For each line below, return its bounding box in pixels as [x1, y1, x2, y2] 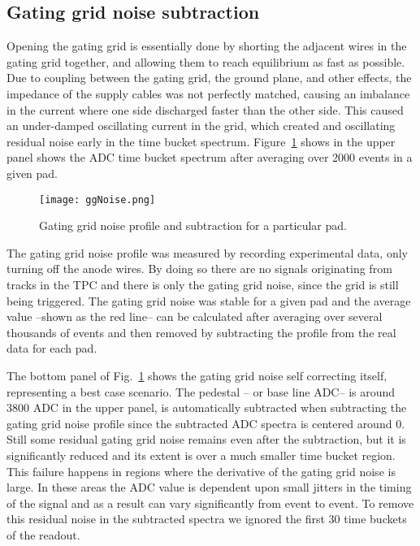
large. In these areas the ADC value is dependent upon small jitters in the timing [6, 479, 412, 496]
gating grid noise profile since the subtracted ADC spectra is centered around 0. [6, 414, 405, 431]
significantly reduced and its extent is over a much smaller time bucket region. [6, 446, 396, 463]
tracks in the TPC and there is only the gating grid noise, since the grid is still [6, 275, 399, 292]
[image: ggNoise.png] [39, 193, 156, 206]
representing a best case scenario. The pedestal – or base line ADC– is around [6, 383, 396, 400]
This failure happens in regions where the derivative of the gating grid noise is [6, 462, 396, 479]
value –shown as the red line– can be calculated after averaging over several [6, 308, 383, 325]
